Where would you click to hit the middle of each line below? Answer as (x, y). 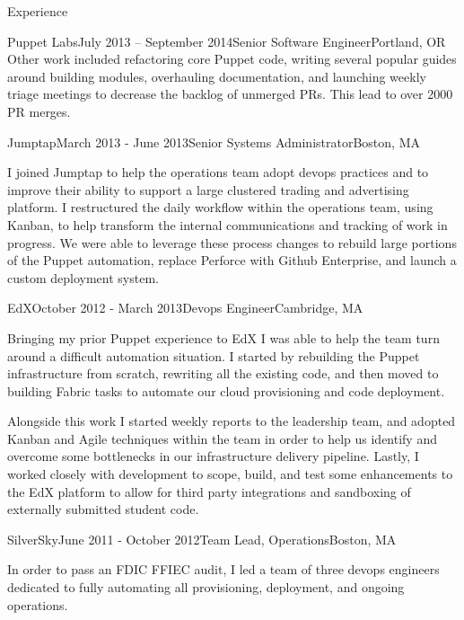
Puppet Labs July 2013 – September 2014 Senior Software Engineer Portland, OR (227, 41)
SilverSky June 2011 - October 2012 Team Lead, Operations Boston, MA (202, 539)
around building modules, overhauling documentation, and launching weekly (217, 76)
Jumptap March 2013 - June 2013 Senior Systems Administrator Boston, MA (214, 142)
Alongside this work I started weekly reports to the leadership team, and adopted (232, 421)
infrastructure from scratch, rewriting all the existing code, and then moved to (223, 373)
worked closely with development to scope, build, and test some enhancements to (230, 474)
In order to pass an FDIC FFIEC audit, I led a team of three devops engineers (223, 569)
